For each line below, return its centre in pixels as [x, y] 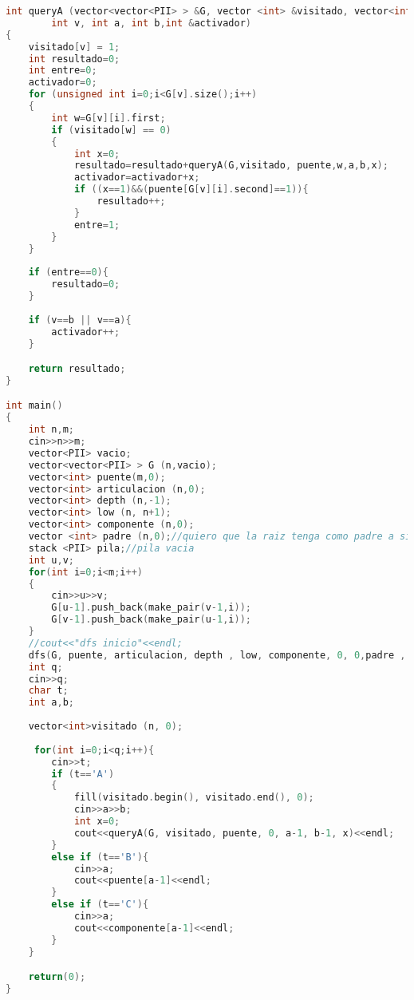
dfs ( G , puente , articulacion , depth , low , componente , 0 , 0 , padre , [217, 655]
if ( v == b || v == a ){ [80, 320]
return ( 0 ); [57, 977]
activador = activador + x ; [137, 178]
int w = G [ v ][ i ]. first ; [108, 118]
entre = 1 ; [97, 225]
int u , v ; [51, 560]
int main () [34, 406]
